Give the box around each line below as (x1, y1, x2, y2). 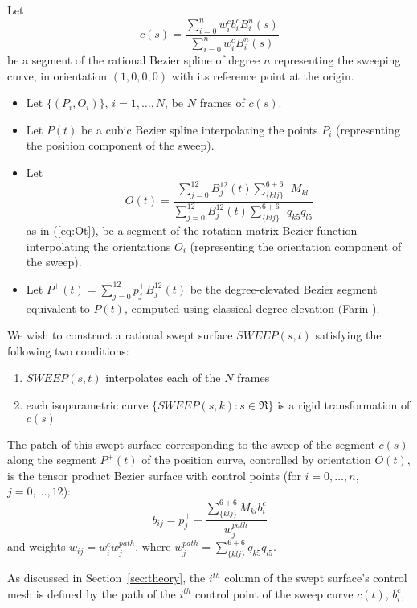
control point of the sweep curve (194, 585, 354, 602)
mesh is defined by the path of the (7, 585, 176, 602)
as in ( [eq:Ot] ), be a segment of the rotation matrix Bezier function (26, 222, 358, 239)
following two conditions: (7, 342, 129, 359)
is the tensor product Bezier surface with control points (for (7, 466, 301, 483)
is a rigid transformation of (277, 396, 411, 413)
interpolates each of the (105, 369, 221, 386)
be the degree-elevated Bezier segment (190, 280, 378, 297)
